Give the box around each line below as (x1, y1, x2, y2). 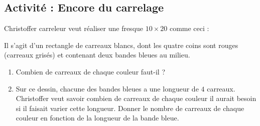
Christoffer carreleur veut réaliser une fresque (4, 23, 144, 33)
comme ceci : (169, 23, 209, 33)
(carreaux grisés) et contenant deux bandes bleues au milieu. (4, 49, 190, 60)
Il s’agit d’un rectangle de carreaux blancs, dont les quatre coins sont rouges (4, 39, 238, 50)
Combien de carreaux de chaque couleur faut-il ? (16, 66, 166, 76)
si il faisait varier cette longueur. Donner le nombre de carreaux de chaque (16, 102, 244, 113)
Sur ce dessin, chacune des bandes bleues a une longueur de (16, 83, 199, 93)
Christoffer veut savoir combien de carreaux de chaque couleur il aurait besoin (16, 93, 256, 103)
